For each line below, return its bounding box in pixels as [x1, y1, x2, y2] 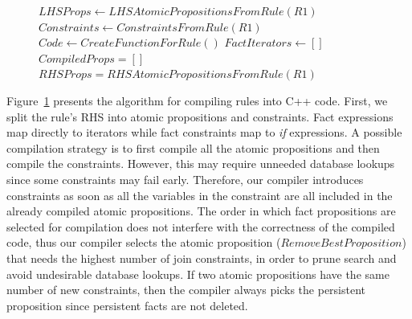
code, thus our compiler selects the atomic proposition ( [6, 234, 281, 251]
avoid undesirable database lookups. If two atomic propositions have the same [6, 265, 390, 282]
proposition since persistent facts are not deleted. [6, 297, 248, 313]
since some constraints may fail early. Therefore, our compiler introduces [6, 170, 364, 187]
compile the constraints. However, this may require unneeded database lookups [6, 155, 395, 172]
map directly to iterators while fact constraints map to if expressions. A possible [6, 124, 402, 141]
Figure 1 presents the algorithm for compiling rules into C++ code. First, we [6, 92, 388, 108]
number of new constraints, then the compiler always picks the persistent [6, 281, 366, 298]
